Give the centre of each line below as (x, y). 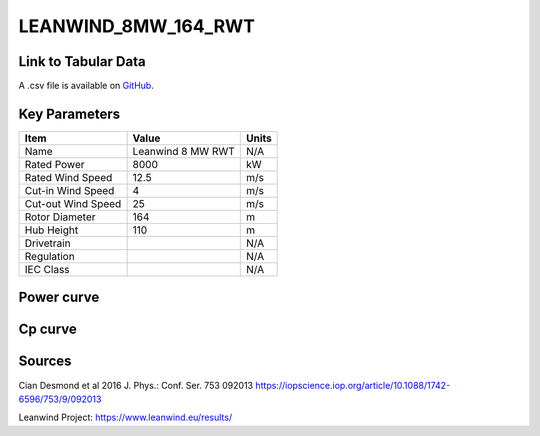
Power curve (59, 297)
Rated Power (54, 164)
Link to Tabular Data (82, 61)
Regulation (49, 256)
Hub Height (51, 230)
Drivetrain (47, 243)
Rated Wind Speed (68, 177)
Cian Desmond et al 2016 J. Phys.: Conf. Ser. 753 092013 (136, 385)
